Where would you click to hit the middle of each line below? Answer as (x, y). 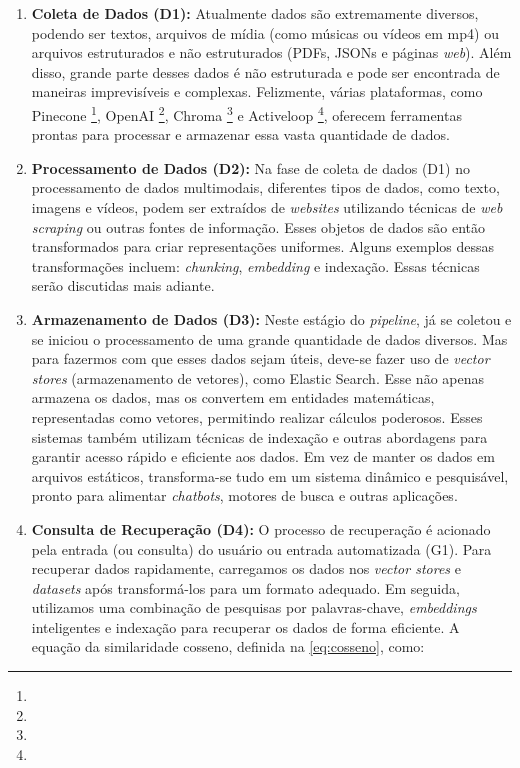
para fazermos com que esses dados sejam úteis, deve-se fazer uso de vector (260, 358)
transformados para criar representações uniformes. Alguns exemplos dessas (263, 246)
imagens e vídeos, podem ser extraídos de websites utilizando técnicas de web (267, 207)
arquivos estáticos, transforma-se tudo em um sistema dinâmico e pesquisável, (270, 475)
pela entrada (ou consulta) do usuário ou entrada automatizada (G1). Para (261, 548)
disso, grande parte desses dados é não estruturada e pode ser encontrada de (265, 71)
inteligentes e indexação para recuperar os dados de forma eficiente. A (245, 626)
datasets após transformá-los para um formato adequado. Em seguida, (245, 587)
